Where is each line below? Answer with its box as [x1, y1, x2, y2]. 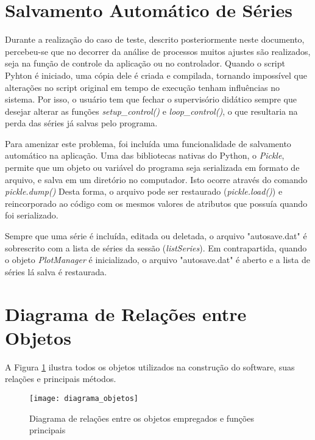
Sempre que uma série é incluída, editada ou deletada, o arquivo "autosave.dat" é [5, 229, 307, 242]
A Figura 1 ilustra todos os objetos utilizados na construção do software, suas [5, 360, 295, 373]
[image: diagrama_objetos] [29, 394, 138, 403]
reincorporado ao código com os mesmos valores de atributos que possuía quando [5, 197, 308, 209]
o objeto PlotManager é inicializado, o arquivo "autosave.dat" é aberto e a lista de [5, 253, 310, 266]
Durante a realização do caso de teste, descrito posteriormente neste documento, [5, 33, 305, 46]
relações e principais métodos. [5, 372, 116, 385]
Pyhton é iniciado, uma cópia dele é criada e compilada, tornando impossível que [5, 68, 307, 81]
